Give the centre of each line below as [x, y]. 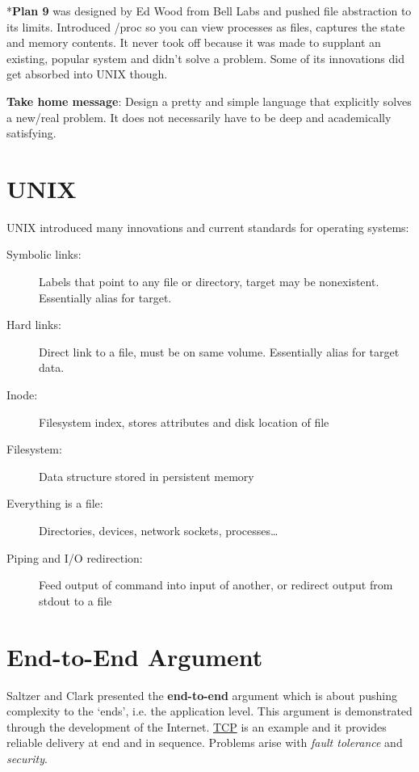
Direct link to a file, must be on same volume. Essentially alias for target [219, 351]
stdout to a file [75, 600]
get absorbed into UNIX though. [87, 74]
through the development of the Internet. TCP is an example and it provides [197, 726]
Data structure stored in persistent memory [147, 476]
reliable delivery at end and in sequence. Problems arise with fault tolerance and [205, 742]
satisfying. [31, 133]
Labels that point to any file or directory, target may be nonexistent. [209, 282]
